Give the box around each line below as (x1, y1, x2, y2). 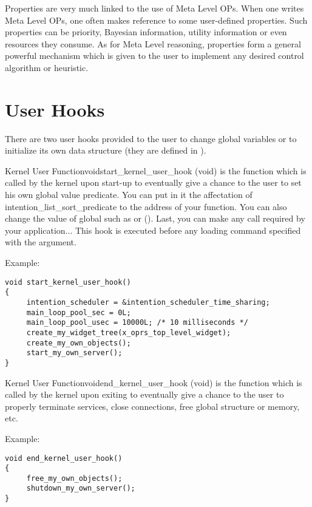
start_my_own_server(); (26, 349, 123, 358)
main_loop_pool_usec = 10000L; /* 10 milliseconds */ (26, 318, 248, 327)
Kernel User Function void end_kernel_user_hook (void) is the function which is (5, 376, 302, 389)
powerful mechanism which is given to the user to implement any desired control (5, 49, 304, 62)
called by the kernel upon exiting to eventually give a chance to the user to (5, 388, 284, 401)
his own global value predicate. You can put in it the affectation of (5, 188, 253, 201)
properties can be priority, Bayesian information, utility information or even (5, 26, 287, 38)
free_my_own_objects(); (26, 474, 123, 483)
